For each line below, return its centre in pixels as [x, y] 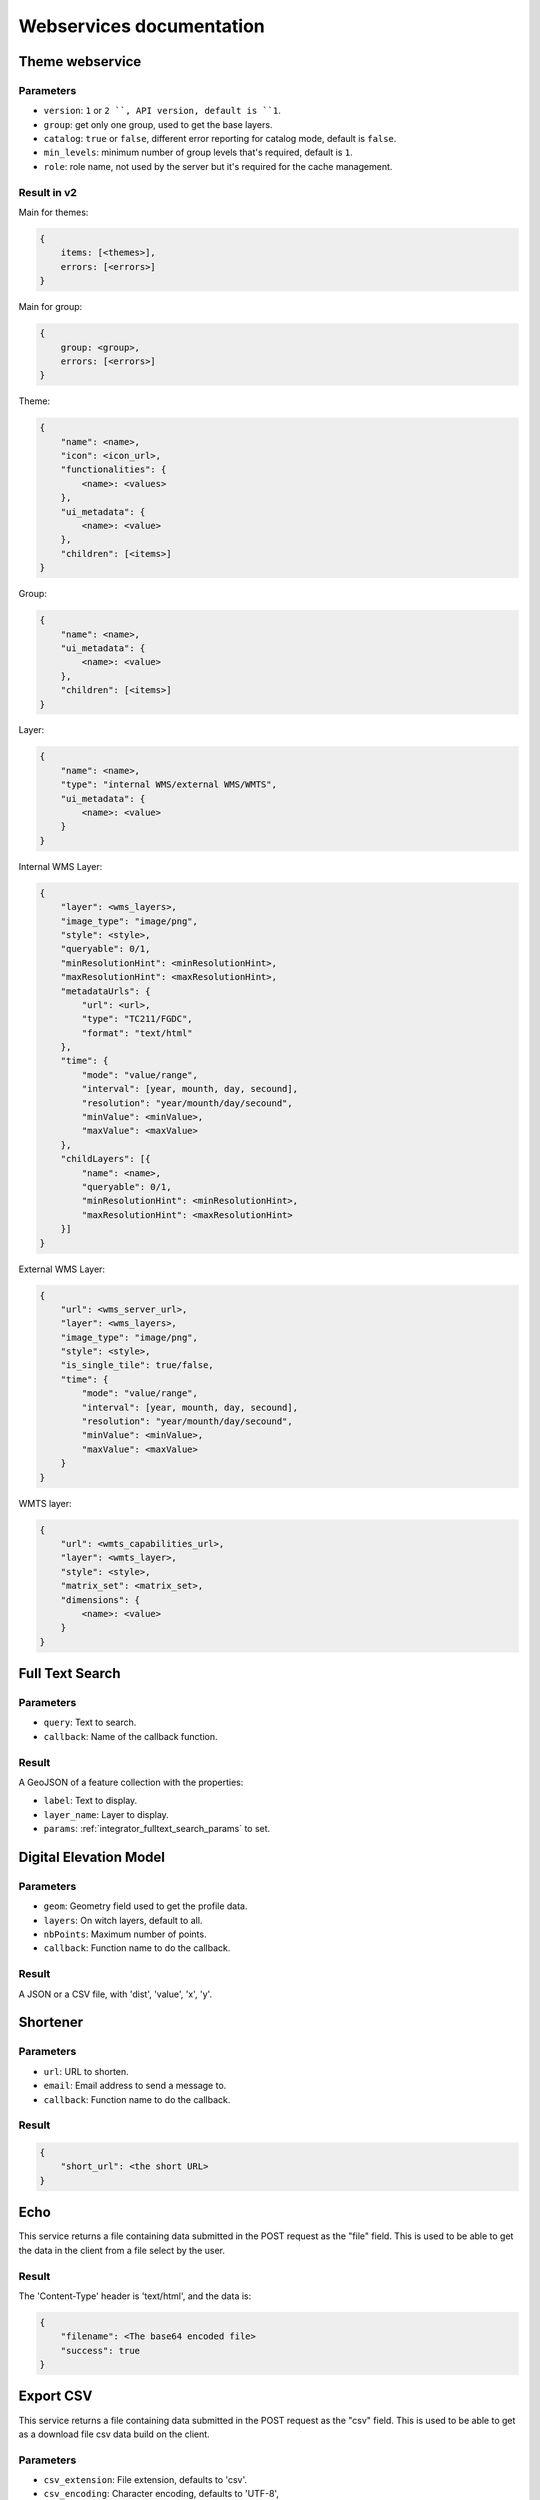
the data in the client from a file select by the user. [121, 2250]
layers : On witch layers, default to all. [123, 1920]
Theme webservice [80, 61]
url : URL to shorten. [86, 2071]
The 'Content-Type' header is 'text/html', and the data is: [135, 2296]
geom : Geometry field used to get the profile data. [146, 1906]
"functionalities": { [113, 469]
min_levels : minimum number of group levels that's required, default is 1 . [198, 152]
